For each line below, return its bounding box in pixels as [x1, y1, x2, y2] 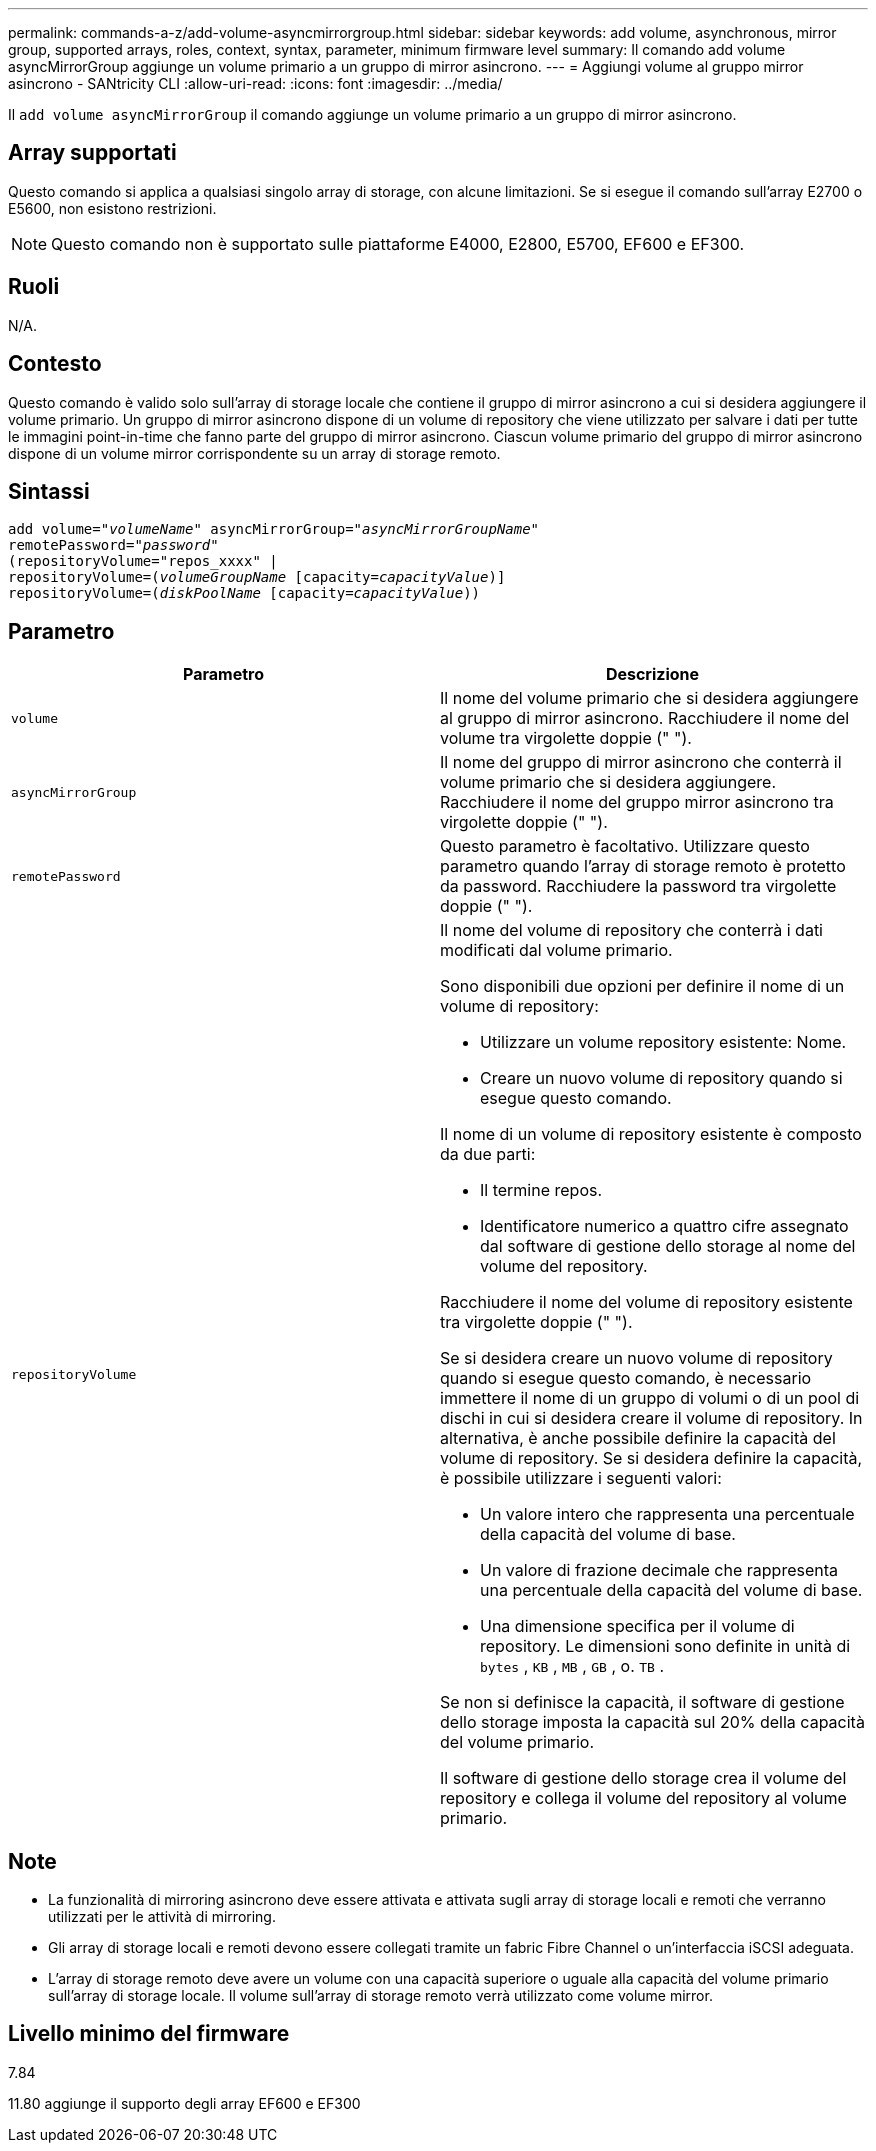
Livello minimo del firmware [8, 2021, 290, 2047]
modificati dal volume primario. [440, 940, 673, 961]
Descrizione [605, 664, 700, 685]
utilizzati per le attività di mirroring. [48, 1908, 276, 1926]
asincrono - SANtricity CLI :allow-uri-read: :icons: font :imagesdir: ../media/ [8, 75, 503, 92]
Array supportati [8, 140, 177, 166]
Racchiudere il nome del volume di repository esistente [440, 1292, 853, 1313]
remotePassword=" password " [8, 537, 219, 554]
